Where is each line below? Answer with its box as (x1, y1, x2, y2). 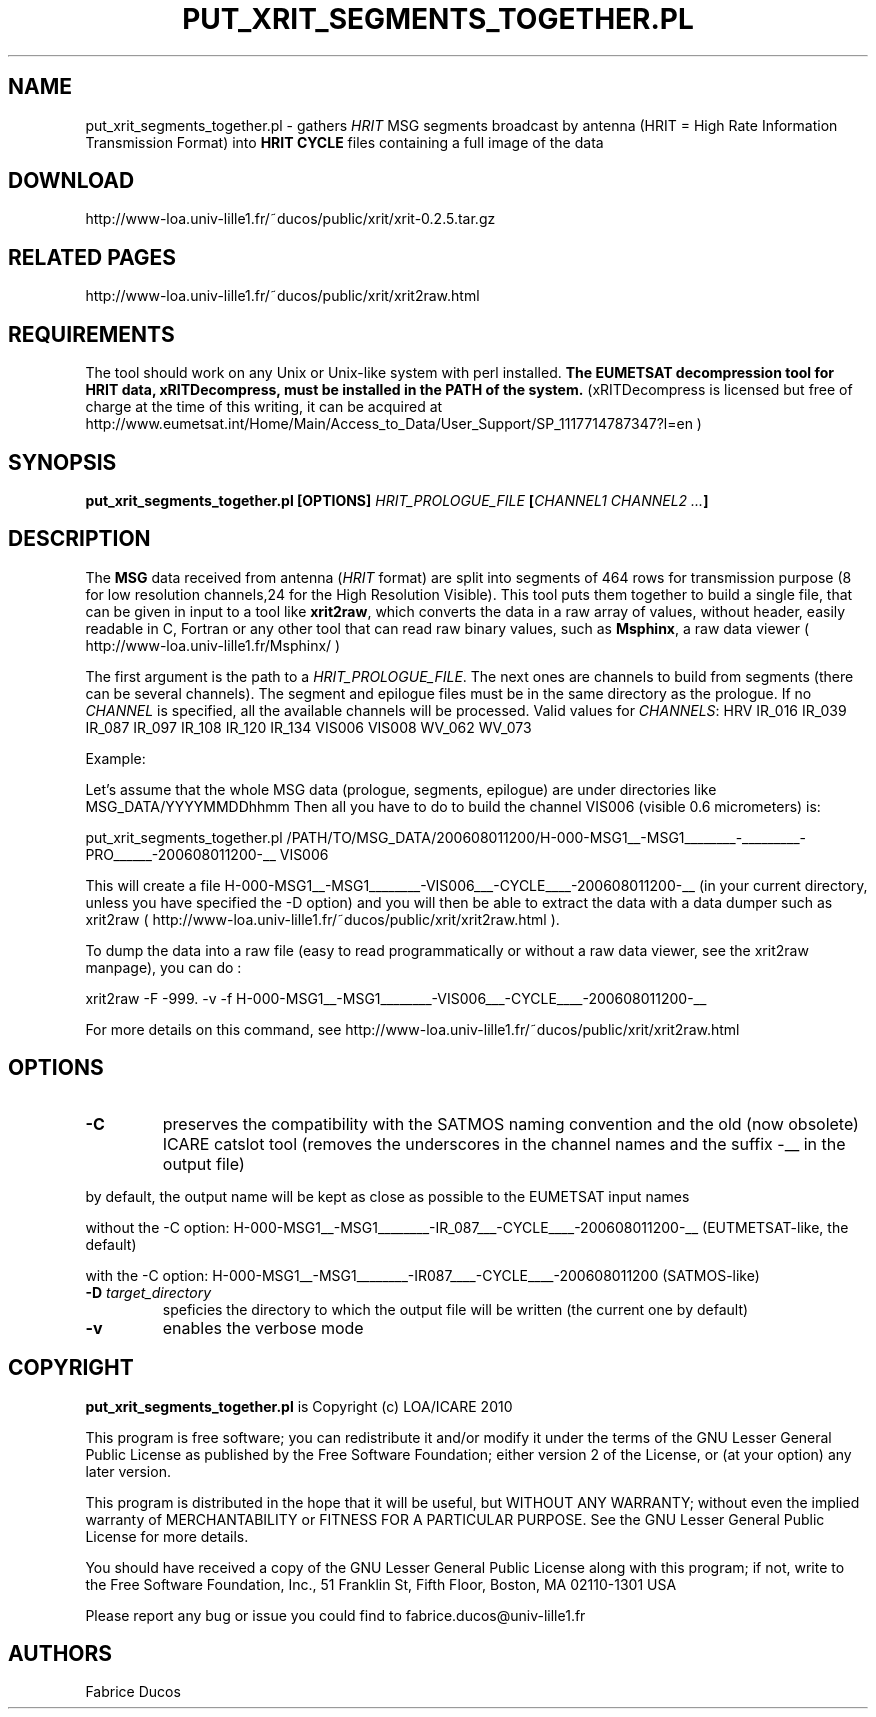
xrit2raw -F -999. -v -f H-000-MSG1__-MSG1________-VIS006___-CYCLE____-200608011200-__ (85, 989, 707, 1007)
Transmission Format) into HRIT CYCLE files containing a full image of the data (85, 133, 604, 151)
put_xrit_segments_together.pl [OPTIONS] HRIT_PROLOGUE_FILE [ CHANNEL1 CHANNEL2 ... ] (85, 491, 709, 509)
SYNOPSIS (8, 449, 117, 475)
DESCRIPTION (8, 526, 151, 552)
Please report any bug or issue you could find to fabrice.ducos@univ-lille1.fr (85, 1606, 586, 1624)
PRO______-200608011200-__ (85, 845, 276, 863)
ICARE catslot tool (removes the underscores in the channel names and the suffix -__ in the (162, 1133, 846, 1154)
